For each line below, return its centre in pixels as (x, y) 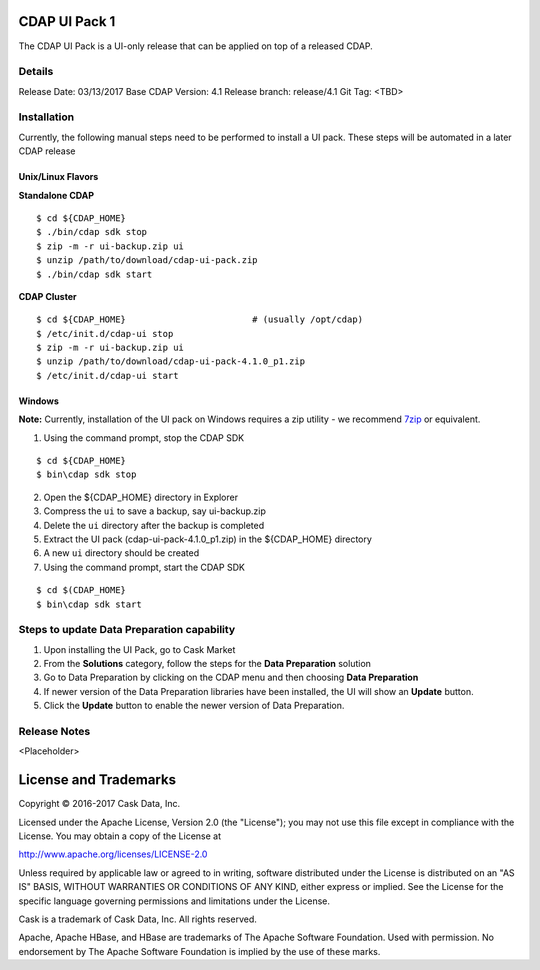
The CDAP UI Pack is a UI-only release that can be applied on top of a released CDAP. (196, 46)
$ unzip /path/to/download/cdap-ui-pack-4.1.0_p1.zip (170, 361)
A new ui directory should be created (121, 553)
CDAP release (47, 151)
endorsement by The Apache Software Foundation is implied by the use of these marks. (199, 951)
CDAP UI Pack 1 (67, 21)
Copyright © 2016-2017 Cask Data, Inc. (99, 804)
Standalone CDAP (56, 195)
